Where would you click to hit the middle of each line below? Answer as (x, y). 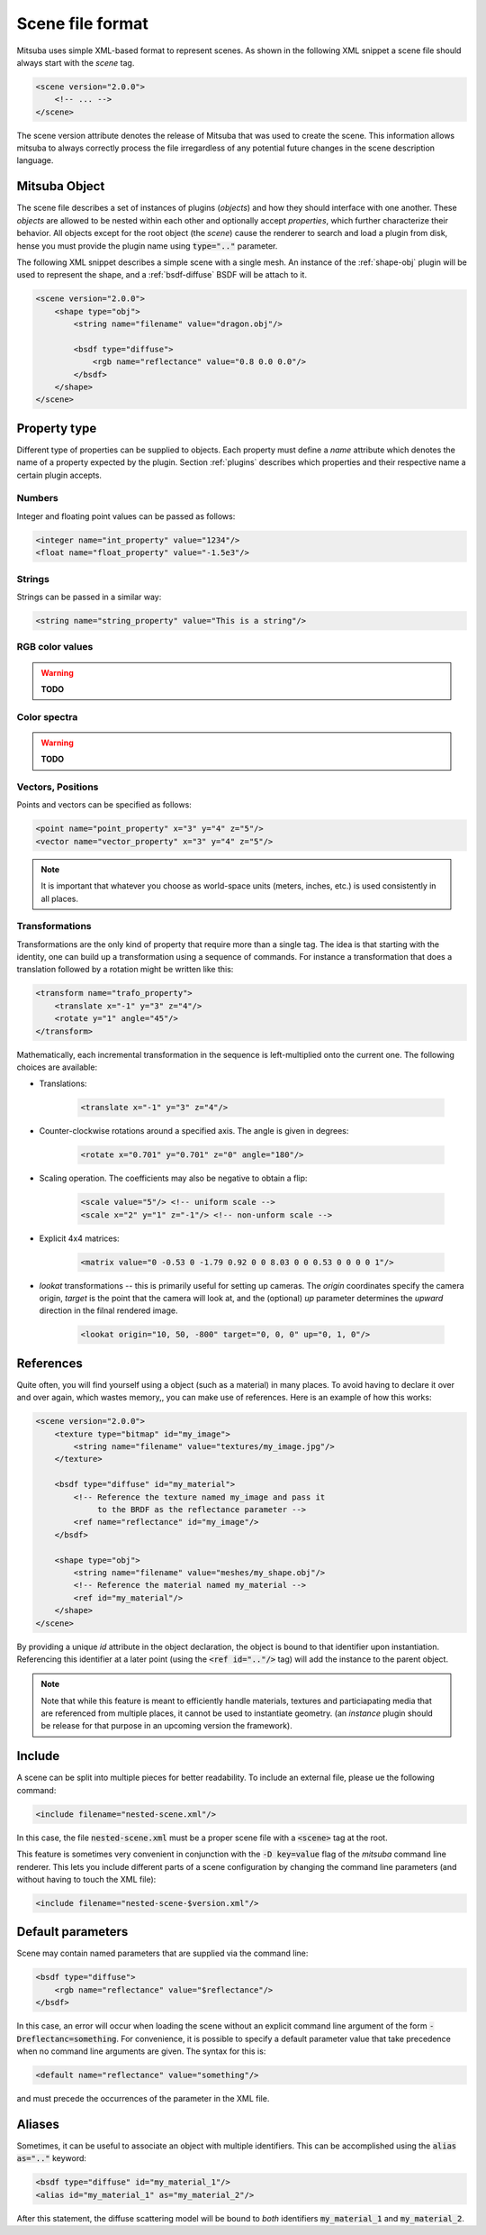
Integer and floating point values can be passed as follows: (126, 516)
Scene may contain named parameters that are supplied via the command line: (162, 1953)
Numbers (37, 498)
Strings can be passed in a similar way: (89, 597)
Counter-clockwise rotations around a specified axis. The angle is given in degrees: (194, 1131)
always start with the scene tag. (76, 62)
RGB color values (55, 647)
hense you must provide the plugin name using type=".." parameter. (147, 246)
